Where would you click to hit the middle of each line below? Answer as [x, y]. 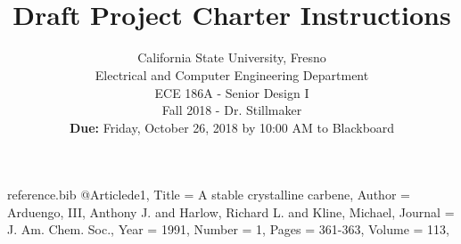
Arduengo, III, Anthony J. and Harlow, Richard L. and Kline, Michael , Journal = [231, 211]
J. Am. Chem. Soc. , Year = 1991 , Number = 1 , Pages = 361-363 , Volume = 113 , [229, 229]
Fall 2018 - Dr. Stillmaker [232, 110]
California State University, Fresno [232, 57]
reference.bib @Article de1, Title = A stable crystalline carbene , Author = [209, 195]
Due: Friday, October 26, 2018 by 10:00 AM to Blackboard [232, 127]
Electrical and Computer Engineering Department [232, 74]
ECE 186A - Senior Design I [232, 92]
